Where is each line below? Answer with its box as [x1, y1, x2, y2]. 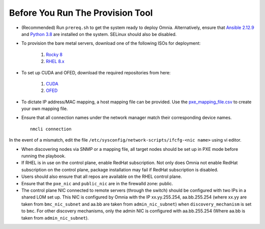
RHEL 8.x [46, 58, 65, 64]
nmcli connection [30, 126, 72, 132]
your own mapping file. [21, 106, 68, 112]
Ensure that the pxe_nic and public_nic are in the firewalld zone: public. [21, 180, 173, 186]
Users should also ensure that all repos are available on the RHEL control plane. [21, 173, 182, 179]
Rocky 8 [46, 52, 63, 57]
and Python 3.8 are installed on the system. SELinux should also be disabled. [21, 31, 177, 37]
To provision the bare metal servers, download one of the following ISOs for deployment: [21, 40, 201, 46]
